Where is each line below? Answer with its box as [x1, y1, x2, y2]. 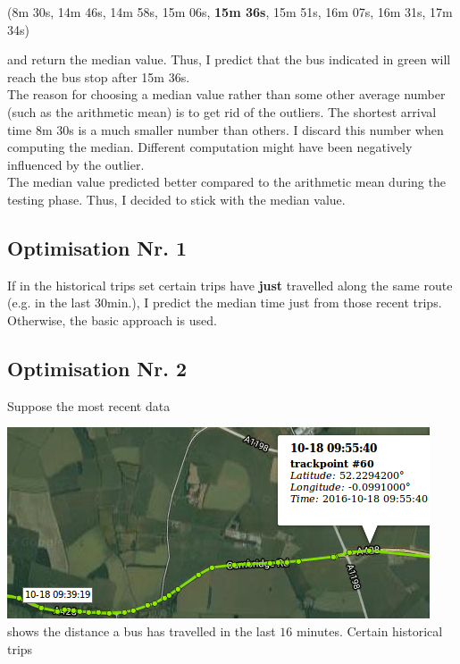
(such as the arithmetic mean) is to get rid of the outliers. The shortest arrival [7, 102, 437, 121]
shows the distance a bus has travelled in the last [7, 621, 276, 640]
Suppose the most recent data [7, 396, 171, 415]
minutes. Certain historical [297, 621, 443, 640]
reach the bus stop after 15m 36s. [7, 67, 190, 86]
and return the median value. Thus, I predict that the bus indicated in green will [7, 50, 451, 69]
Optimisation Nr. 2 [7, 354, 188, 382]
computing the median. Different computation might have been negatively [7, 138, 413, 156]
